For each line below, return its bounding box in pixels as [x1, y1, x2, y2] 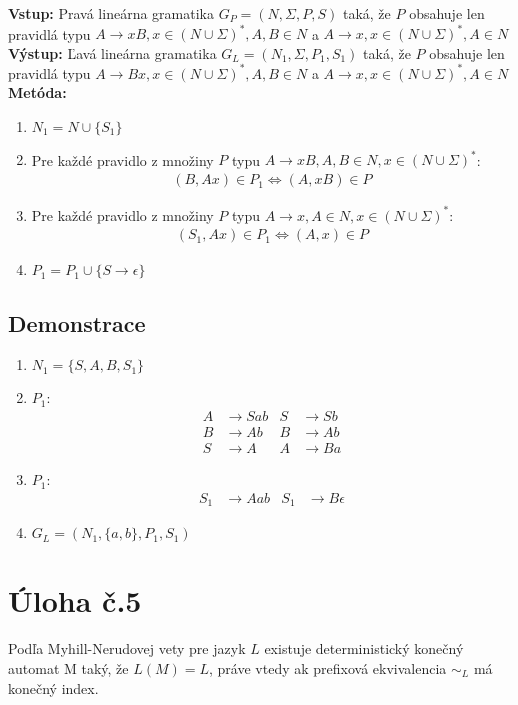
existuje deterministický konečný [264, 638, 464, 659]
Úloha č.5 [8, 580, 142, 621]
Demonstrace [8, 307, 146, 338]
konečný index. [8, 677, 99, 698]
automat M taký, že [8, 657, 129, 678]
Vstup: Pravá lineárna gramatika [8, 3, 214, 23]
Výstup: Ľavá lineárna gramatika [8, 42, 217, 63]
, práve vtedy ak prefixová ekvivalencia [209, 657, 447, 678]
